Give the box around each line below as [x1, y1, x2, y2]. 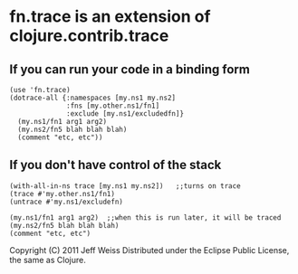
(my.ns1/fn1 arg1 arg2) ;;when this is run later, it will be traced [9, 213, 282, 222]
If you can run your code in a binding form [9, 61, 251, 77]
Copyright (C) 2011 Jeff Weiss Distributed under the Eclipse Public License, [9, 244, 290, 255]
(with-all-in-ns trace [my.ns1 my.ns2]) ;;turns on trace [9, 181, 242, 191]
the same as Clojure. [9, 254, 86, 265]
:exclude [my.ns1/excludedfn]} [66, 109, 184, 118]
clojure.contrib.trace [9, 25, 169, 46]
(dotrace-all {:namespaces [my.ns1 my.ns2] [9, 93, 177, 102]
